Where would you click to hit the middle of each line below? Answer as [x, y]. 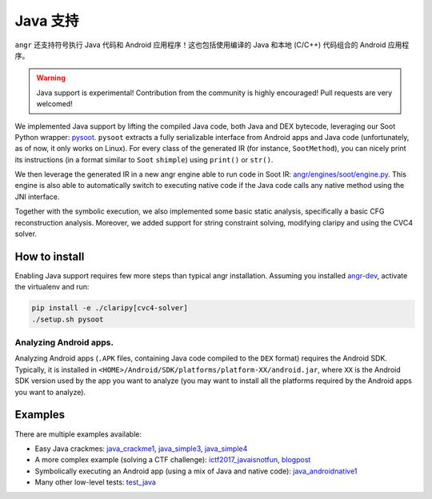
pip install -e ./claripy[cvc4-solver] [110, 308]
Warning [51, 78]
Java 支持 [47, 21]
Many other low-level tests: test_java [95, 482]
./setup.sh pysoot [68, 319]
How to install [50, 256]
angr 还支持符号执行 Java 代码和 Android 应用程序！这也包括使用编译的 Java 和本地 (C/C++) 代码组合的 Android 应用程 [212, 45]
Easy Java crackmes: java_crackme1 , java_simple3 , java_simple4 [141, 449]
